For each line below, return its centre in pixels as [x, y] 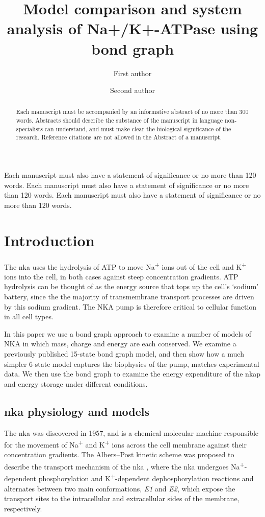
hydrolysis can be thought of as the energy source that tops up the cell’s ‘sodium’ [131, 286]
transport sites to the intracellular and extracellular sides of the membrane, [122, 498]
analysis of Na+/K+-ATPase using [132, 28]
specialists [29, 128]
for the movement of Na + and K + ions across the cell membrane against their [125, 444]
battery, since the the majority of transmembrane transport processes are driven [129, 297]
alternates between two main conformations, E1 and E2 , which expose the [120, 488]
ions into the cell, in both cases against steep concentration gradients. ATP [121, 276]
